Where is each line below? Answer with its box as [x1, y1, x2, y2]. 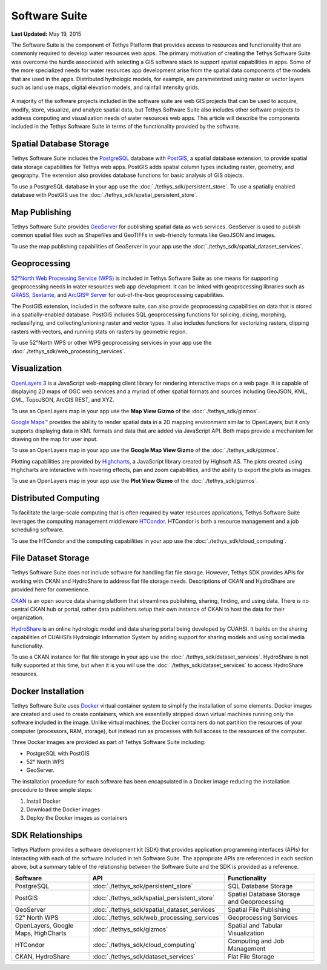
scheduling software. [11, 526, 64, 533]
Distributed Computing [11, 493, 100, 503]
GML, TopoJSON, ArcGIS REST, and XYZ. [11, 396, 114, 404]
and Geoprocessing [228, 897, 284, 906]
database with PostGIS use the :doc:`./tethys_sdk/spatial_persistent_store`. [11, 191, 198, 198]
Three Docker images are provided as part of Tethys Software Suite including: [11, 739, 206, 746]
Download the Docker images [26, 806, 101, 813]
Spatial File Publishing [228, 906, 291, 914]
